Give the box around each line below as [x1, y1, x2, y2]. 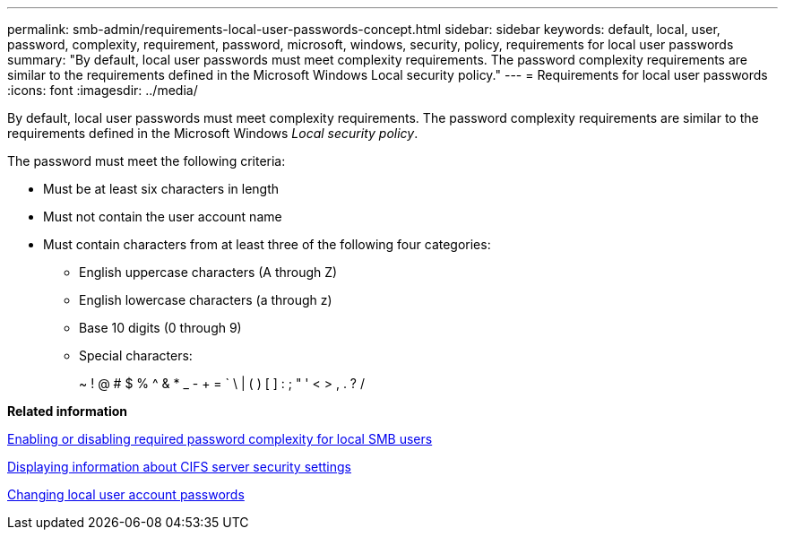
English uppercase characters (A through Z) [79, 264, 338, 280]
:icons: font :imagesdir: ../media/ [7, 82, 198, 98]
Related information [7, 403, 128, 419]
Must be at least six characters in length [43, 181, 280, 196]
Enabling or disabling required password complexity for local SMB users [7, 431, 433, 446]
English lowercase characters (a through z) [79, 292, 332, 307]
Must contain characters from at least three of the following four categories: [43, 237, 491, 252]
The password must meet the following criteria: [7, 153, 286, 169]
